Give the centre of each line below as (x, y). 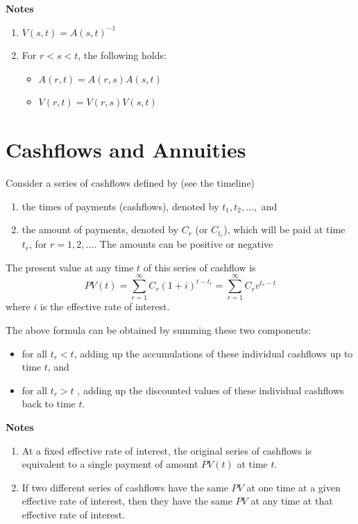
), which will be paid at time (284, 229)
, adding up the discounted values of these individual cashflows (211, 390)
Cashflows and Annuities (126, 150)
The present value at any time (70, 267)
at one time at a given (293, 487)
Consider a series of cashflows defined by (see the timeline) (130, 183)
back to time (49, 404)
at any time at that (292, 501)
